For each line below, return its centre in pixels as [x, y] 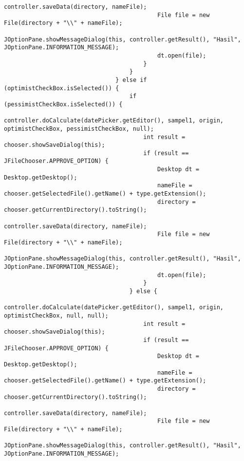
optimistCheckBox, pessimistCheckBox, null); [79, 129]
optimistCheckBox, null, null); [56, 315]
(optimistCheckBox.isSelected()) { [62, 88]
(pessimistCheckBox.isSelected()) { [63, 104]
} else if [131, 80]
